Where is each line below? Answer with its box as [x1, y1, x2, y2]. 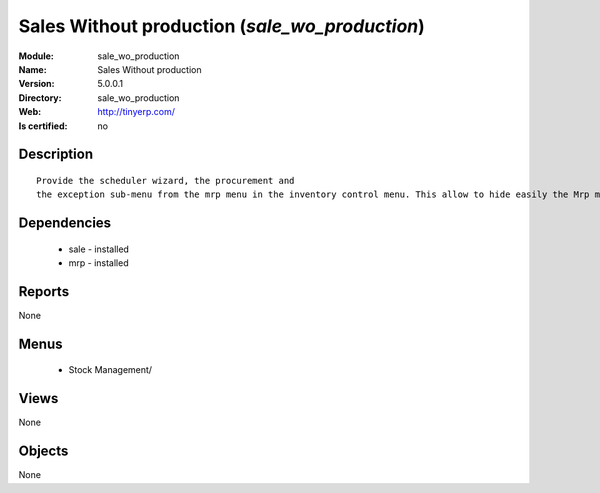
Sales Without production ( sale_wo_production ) [18, 15, 425, 37]
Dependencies [18, 215, 112, 232]
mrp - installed [68, 257, 129, 269]
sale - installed [68, 243, 130, 255]
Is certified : [18, 120, 68, 132]
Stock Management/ [68, 364, 153, 376]
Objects [18, 443, 69, 460]
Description [18, 146, 94, 163]
